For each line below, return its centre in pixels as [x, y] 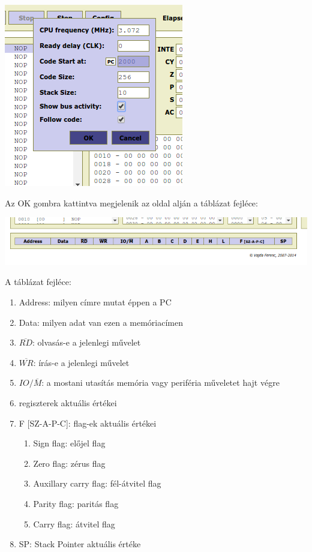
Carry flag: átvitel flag [74, 523]
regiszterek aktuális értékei [68, 402]
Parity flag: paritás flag [76, 503]
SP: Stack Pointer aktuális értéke [80, 544]
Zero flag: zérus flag [69, 463]
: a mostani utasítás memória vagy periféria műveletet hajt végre [160, 382]
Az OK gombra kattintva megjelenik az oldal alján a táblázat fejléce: [131, 202]
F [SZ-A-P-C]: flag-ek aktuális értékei [88, 423]
